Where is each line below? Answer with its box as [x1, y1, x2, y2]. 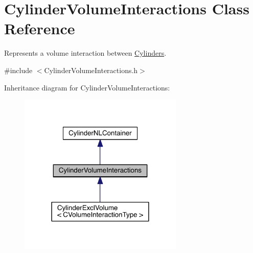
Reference [4, 18, 75, 39]
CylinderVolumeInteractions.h [44, 64, 138, 75]
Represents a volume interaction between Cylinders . [4, 48, 167, 58]
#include [4, 64, 33, 75]
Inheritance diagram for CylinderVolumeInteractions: [4, 82, 170, 93]
